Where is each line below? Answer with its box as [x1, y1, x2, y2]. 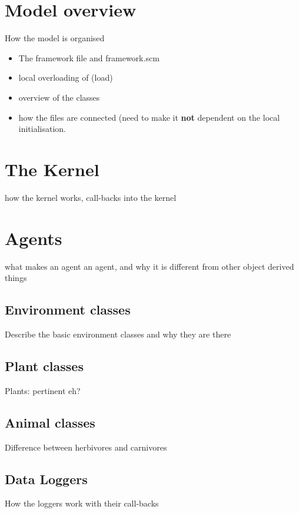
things [5, 272, 27, 284]
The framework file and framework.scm [18, 51, 160, 64]
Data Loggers [5, 469, 88, 488]
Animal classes [5, 413, 95, 431]
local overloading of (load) [18, 71, 113, 84]
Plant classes [5, 356, 84, 375]
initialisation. [18, 123, 67, 135]
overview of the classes [18, 91, 100, 103]
